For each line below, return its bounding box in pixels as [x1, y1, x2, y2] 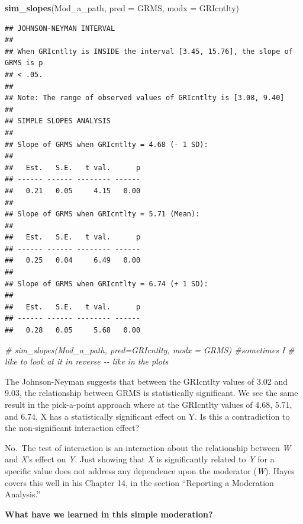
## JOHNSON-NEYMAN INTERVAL [5, 24, 115, 33]
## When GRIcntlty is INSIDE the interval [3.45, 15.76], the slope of [5, 47, 293, 56]
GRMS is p [5, 59, 43, 68]
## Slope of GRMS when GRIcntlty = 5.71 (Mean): [5, 210, 200, 219]
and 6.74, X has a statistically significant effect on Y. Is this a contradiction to [5, 410, 290, 422]
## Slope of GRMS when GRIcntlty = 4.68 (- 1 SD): [5, 140, 208, 149]
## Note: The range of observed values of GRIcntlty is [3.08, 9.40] [5, 94, 285, 103]
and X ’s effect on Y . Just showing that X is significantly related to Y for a [5, 453, 275, 465]
